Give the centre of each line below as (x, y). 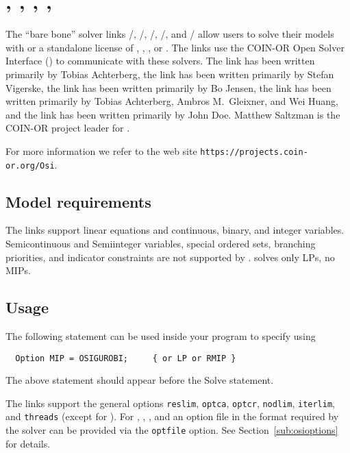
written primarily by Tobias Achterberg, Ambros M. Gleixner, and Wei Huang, (172, 101)
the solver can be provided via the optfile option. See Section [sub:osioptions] (172, 430)
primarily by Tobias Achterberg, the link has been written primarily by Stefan (170, 74)
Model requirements (78, 201)
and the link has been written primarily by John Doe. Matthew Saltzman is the (173, 114)
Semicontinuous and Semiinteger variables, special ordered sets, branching (161, 243)
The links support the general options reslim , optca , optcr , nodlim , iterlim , (170, 403)
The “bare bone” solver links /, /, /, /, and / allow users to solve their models (170, 34)
